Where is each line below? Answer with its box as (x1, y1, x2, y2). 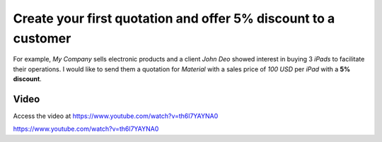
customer (13, 30, 71, 46)
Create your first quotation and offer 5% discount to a (13, 11, 335, 26)
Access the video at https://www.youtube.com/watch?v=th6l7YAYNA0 (13, 112, 219, 120)
